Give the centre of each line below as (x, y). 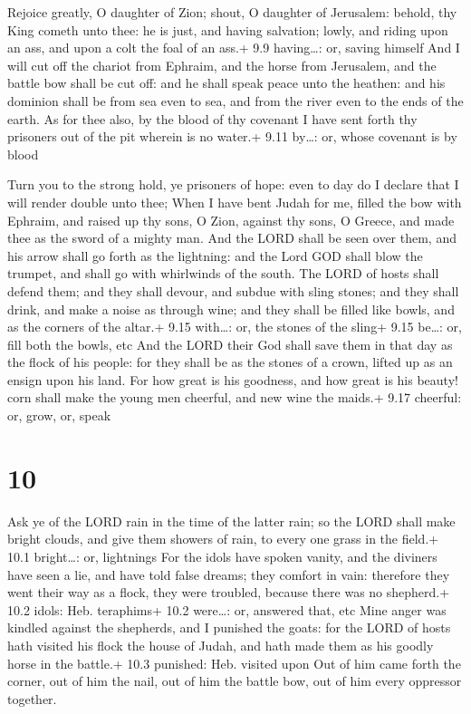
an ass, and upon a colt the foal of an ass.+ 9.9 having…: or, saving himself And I (234, 48)
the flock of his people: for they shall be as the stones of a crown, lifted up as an (230, 362)
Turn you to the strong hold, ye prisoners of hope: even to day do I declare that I (233, 184)
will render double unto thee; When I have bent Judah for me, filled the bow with (235, 202)
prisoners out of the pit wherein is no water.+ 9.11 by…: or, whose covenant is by (232, 136)
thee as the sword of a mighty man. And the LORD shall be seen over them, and (232, 238)
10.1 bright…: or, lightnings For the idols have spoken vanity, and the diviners (222, 556)
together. (32, 698)
